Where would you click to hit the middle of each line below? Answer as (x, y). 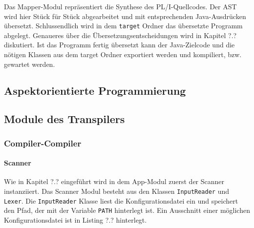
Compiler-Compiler (43, 143)
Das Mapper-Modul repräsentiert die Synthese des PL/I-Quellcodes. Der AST (120, 6)
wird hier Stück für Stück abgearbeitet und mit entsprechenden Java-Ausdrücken (125, 16)
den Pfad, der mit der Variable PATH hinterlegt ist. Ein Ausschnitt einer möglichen (127, 210)
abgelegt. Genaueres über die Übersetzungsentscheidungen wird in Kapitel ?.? (120, 35)
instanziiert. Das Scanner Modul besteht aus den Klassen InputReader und (117, 191)
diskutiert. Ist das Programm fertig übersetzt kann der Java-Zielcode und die (119, 45)
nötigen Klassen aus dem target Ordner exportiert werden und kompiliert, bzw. (123, 54)
